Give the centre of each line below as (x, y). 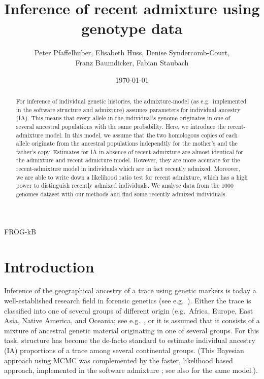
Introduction (49, 266)
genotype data (132, 28)
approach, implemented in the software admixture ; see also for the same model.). (131, 370)
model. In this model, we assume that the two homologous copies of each (141, 135)
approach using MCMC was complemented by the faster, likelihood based (119, 360)
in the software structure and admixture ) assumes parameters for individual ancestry (128, 109)
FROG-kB (20, 231)
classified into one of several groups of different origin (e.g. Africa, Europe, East (129, 310)
